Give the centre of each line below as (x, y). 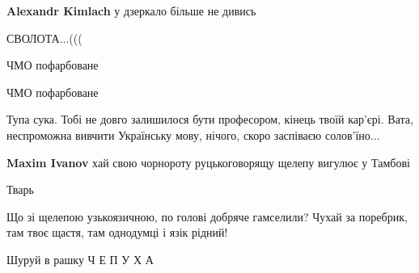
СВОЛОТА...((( (44, 38)
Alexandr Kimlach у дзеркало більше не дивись (131, 10)
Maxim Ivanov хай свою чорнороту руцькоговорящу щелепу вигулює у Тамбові (208, 162)
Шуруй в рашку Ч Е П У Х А (80, 259)
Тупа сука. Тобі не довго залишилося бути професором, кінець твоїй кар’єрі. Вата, (210, 119)
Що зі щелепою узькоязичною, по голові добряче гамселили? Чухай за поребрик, (207, 216)
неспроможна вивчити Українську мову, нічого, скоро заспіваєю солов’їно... (193, 134)
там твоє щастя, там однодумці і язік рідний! (117, 232)
